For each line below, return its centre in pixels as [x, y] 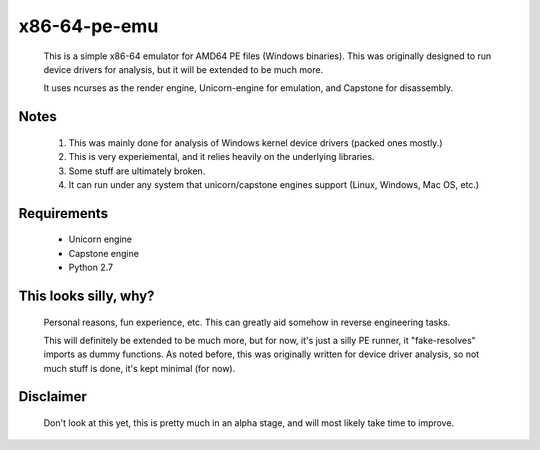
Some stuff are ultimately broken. [137, 171]
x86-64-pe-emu [88, 26]
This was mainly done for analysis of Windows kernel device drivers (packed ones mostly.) [256, 142]
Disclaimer [52, 396]
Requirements [63, 213]
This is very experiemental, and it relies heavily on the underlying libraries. [221, 157]
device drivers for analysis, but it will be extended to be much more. [183, 69]
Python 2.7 [91, 267]
